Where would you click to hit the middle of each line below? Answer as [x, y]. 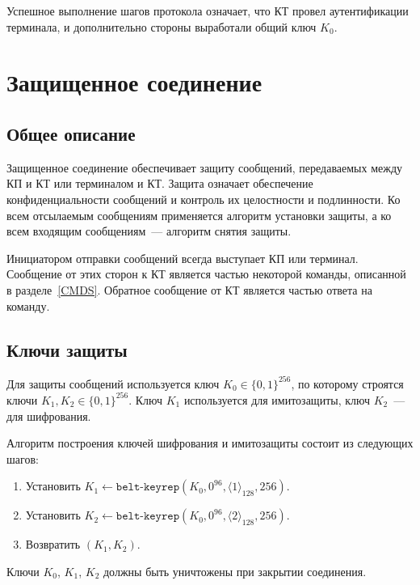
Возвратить [53, 544]
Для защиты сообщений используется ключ [113, 383]
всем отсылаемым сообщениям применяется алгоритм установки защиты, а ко [199, 215]
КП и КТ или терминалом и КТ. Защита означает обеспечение [160, 183]
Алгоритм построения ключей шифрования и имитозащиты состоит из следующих [210, 443]
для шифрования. [49, 415]
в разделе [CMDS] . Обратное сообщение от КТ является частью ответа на [189, 289]
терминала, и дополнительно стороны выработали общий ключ [162, 26]
